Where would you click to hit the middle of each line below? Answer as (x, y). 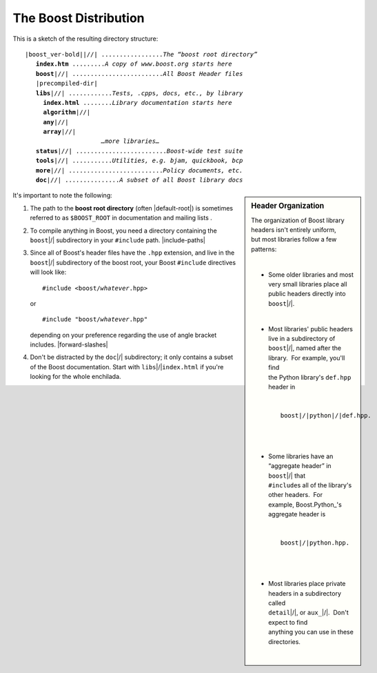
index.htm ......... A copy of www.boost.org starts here (134, 64)
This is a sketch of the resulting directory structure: (85, 39)
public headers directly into (307, 294)
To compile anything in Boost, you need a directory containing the (123, 231)
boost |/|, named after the (305, 348)
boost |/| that (287, 476)
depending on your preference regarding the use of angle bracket (123, 335)
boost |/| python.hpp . (315, 543)
